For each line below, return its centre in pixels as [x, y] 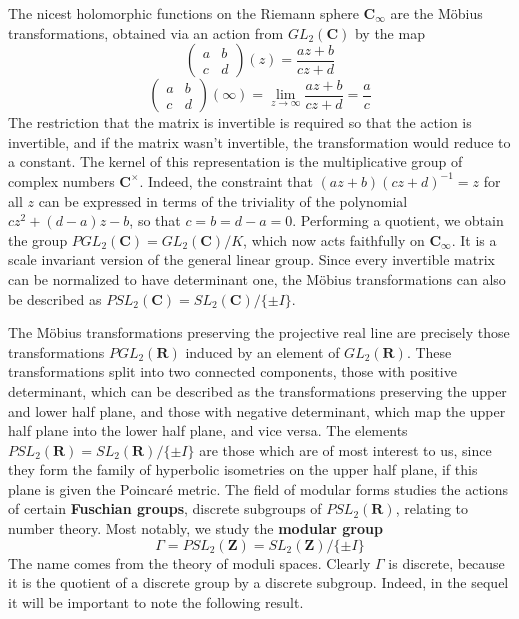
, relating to [432, 508]
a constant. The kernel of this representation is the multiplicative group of [235, 161]
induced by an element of [262, 351]
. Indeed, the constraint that [226, 180]
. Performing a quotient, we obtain [398, 220]
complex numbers [61, 180]
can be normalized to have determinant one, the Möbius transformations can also [257, 278]
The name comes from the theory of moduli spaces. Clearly [189, 562]
